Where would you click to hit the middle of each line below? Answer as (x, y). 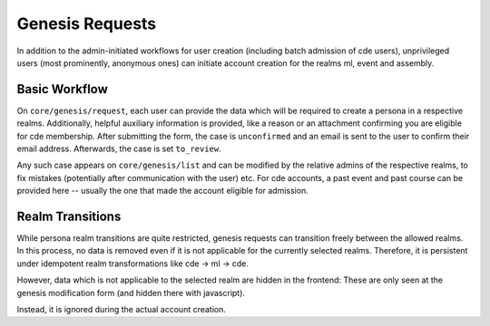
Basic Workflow (63, 89)
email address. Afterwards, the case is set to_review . (119, 149)
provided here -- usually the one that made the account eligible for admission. (162, 191)
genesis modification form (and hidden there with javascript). (131, 292)
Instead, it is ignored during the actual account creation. (122, 310)
